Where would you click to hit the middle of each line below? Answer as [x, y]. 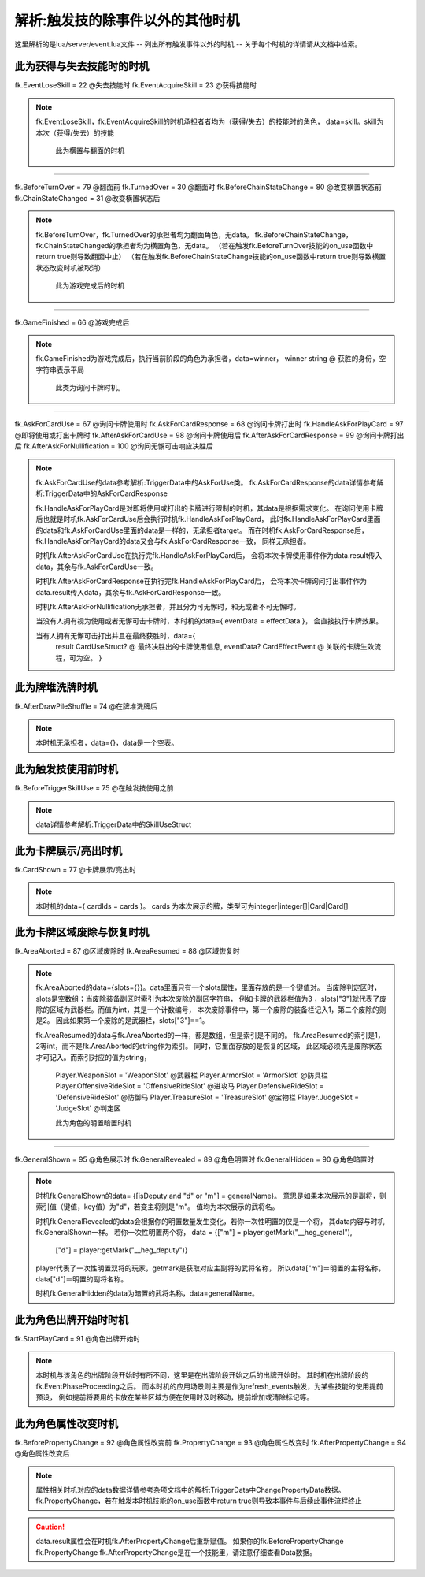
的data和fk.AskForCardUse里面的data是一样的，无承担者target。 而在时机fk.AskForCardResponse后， [202, 530]
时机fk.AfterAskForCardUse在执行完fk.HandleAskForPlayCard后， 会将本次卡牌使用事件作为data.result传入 [209, 556]
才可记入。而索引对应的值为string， [93, 1057]
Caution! [50, 1527]
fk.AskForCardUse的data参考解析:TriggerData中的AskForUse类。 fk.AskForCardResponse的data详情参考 [206, 483]
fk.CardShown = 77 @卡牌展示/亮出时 [76, 869]
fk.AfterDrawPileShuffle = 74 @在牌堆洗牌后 [86, 706]
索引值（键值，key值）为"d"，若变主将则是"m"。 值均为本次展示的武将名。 [157, 1207]
